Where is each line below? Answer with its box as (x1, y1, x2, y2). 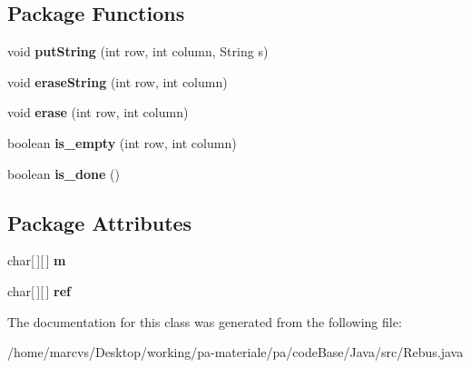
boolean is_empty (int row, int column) (7, 133, 237, 152)
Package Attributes (7, 208, 192, 236)
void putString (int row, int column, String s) (7, 42, 269, 61)
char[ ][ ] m (7, 251, 66, 270)
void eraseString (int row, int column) (7, 72, 228, 91)
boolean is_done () (7, 164, 120, 183)
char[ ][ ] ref (7, 281, 71, 300)
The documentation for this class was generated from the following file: (7, 312, 402, 331)
